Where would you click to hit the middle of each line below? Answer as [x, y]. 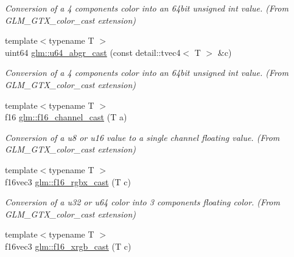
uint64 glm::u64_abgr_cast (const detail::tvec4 [93, 52]
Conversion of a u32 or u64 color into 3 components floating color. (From [142, 202]
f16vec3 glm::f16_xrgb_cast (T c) [68, 246]
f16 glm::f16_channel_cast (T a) [66, 117]
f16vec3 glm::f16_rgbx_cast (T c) [68, 181]
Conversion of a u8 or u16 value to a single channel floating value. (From [142, 137]
